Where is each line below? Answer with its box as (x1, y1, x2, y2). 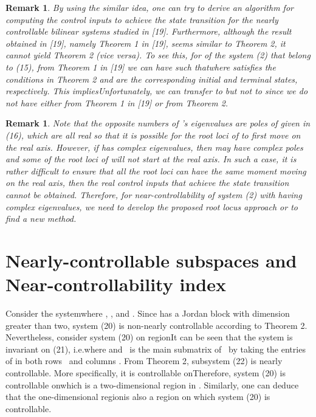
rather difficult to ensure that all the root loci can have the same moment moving (5, 164, 306, 177)
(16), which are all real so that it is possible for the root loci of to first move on (5, 128, 301, 141)
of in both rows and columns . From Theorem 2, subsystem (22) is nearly (5, 354, 283, 367)
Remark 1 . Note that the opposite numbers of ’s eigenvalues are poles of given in (5, 117, 311, 129)
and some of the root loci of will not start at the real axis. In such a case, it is (5, 153, 297, 165)
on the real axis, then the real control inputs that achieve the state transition (5, 176, 289, 189)
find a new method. (5, 212, 77, 225)
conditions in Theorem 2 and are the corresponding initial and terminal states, (5, 72, 298, 85)
